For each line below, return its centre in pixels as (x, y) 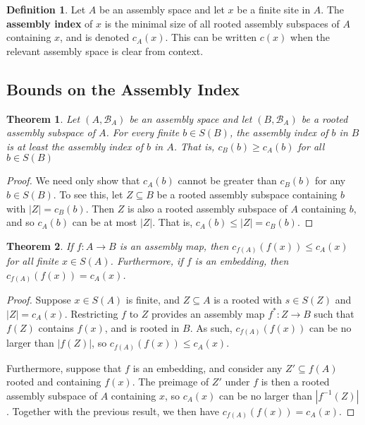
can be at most (105, 222)
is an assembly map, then (174, 245)
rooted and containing (54, 382)
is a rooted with (248, 300)
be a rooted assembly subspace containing (247, 194)
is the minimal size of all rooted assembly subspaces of (222, 23)
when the (310, 37)
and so (20, 222)
